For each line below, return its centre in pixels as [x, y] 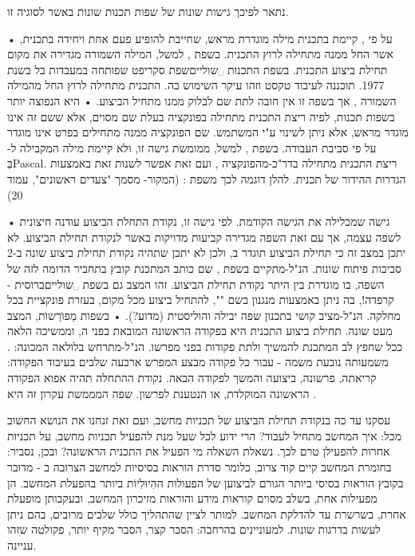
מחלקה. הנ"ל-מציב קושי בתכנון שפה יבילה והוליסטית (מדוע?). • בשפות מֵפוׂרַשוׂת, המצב [204, 315]
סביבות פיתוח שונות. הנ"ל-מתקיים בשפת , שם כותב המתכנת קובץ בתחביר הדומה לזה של [205, 268]
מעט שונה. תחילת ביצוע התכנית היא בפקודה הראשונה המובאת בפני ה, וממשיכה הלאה [200, 331]
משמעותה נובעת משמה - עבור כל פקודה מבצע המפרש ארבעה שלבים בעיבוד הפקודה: [198, 362]
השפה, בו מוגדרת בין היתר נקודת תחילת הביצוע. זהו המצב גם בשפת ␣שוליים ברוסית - [196, 284]
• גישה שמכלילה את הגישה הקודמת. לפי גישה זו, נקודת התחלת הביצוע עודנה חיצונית [199, 221]
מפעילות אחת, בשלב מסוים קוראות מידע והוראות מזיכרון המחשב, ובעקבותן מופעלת [192, 498]
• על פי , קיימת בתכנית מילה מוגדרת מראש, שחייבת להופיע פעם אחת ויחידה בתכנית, [200, 38]
